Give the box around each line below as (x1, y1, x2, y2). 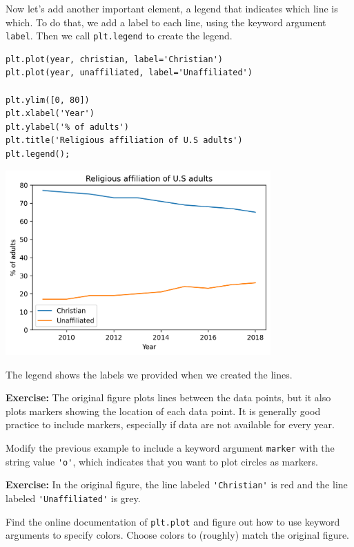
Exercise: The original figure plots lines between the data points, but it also (6, 390, 331, 405)
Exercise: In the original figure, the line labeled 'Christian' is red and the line (6, 477, 348, 492)
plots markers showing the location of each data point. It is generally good (6, 403, 321, 418)
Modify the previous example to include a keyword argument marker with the (6, 440, 335, 454)
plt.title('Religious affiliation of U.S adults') (6, 135, 243, 146)
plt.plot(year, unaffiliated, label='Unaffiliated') (6, 68, 253, 78)
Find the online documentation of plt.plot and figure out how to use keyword (6, 514, 340, 528)
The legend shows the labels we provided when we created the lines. (6, 367, 293, 381)
